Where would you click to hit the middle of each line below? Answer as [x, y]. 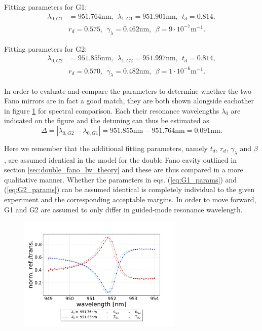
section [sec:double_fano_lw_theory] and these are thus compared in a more [124, 170]
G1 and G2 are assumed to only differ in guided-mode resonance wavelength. [123, 209]
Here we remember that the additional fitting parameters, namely [106, 148]
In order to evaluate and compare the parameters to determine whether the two [128, 90]
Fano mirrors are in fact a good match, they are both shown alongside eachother [129, 101]
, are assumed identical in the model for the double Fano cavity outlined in [120, 159]
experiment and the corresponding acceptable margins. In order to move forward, [130, 199]
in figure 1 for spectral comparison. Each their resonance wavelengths [112, 110]
